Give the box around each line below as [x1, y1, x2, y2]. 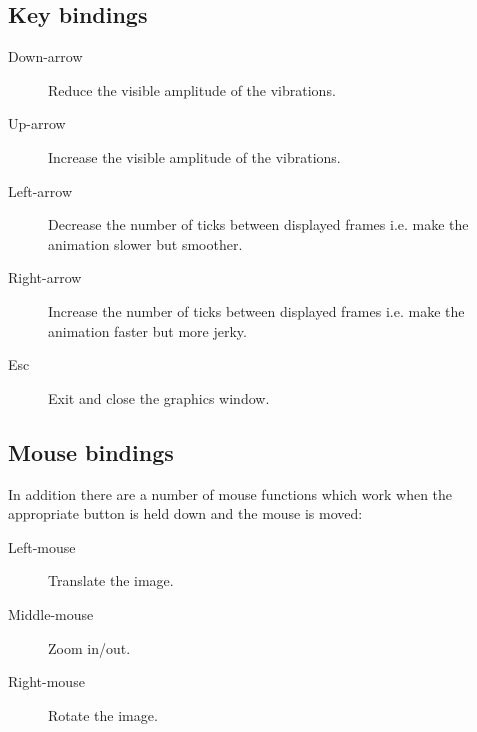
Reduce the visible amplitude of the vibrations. [48, 79, 336, 100]
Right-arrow [8, 267, 82, 288]
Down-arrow [8, 46, 83, 67]
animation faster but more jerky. [48, 320, 247, 341]
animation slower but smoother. [48, 233, 243, 254]
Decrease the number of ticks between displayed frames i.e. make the [48, 214, 469, 235]
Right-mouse [8, 671, 85, 692]
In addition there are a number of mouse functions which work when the [8, 483, 453, 504]
